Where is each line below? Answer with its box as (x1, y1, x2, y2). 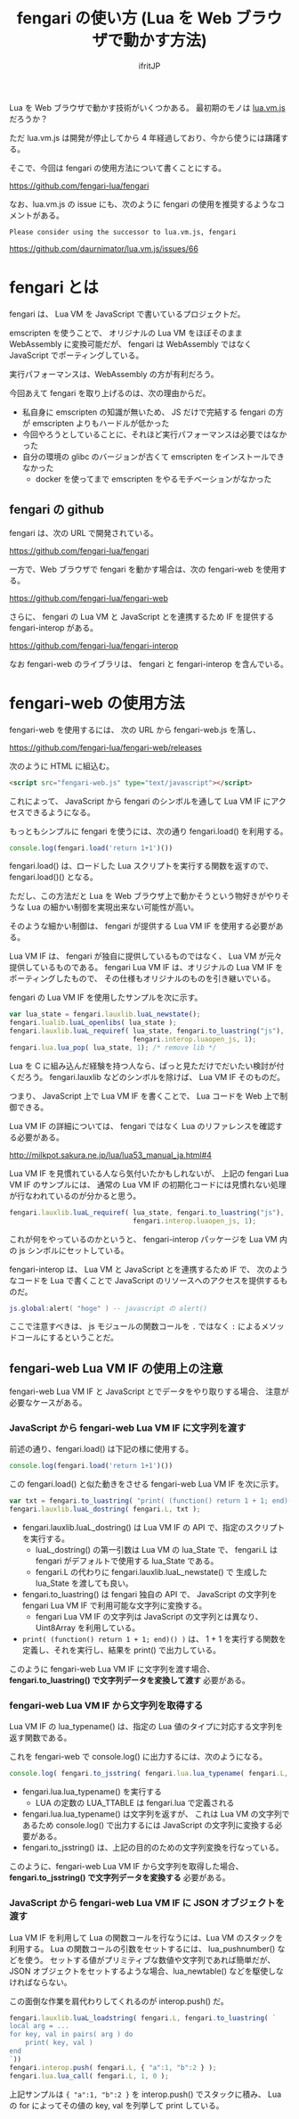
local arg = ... (9, 2022, 69, 2031)
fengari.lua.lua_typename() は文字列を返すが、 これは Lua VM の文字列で (21, 1809, 290, 1819)
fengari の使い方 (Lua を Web (16, 8, 232, 29)
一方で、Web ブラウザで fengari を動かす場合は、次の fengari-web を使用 (9, 564, 279, 574)
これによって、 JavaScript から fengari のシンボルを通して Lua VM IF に (9, 796, 271, 806)
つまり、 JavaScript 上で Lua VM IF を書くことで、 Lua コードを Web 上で (9, 1090, 280, 1101)
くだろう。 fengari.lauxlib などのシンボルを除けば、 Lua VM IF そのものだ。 (9, 1071, 285, 1082)
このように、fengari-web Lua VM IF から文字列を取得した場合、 (9, 1861, 244, 1872)
